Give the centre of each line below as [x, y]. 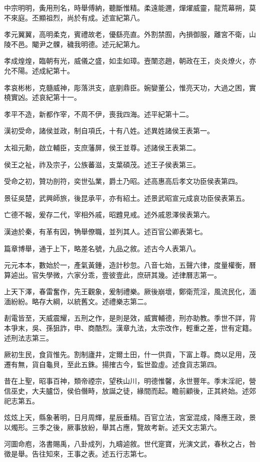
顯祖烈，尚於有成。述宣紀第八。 [91, 17]
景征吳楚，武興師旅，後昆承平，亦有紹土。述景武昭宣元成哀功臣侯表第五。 [126, 198]
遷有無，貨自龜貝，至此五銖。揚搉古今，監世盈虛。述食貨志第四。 [112, 364]
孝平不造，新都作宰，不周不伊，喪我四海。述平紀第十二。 [98, 114]
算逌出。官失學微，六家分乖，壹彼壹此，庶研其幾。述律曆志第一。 [112, 274]
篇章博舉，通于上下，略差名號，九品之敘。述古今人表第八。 [102, 248]
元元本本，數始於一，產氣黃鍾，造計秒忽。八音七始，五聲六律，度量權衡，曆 [130, 265]
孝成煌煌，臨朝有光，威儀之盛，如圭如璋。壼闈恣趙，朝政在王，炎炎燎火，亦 [130, 61]
